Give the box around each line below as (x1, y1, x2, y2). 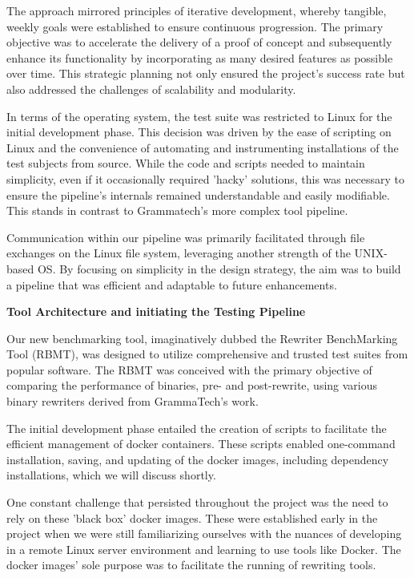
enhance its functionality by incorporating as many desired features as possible (6, 49, 393, 66)
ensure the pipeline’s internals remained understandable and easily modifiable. (6, 186, 390, 203)
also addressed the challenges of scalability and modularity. (6, 80, 296, 97)
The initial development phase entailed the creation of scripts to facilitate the (6, 419, 387, 436)
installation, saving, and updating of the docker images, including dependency (6, 451, 389, 467)
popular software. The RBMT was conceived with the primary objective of (6, 361, 372, 378)
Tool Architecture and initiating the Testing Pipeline (6, 303, 306, 320)
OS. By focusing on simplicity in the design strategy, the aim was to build (37, 260, 401, 277)
